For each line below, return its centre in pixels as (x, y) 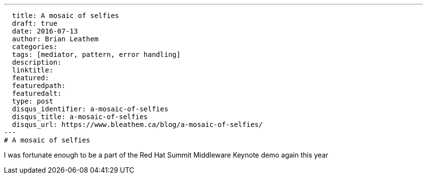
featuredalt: (37, 93)
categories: (35, 47)
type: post (33, 101)
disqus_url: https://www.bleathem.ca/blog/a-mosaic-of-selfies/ (137, 125)
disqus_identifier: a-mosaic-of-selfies (90, 109)
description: (37, 62)
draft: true (35, 23)
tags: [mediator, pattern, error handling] (96, 54)
